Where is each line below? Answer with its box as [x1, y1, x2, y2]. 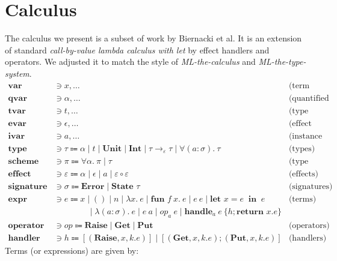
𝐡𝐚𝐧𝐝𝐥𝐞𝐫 [8, 233, 40, 242]
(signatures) [288, 182, 333, 191]
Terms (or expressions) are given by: [5, 244, 139, 256]
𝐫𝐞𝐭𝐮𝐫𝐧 [237, 207, 264, 216]
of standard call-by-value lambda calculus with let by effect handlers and [5, 43, 270, 56]
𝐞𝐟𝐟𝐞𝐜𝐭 [8, 169, 31, 178]
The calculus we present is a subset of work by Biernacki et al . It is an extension [5, 32, 302, 44]
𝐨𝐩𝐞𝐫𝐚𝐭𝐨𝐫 [8, 221, 45, 230]
